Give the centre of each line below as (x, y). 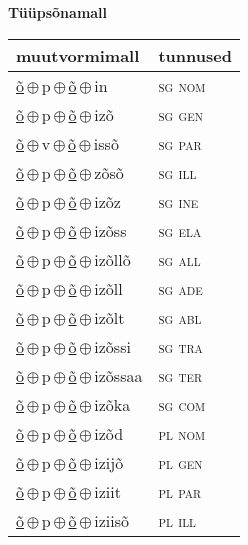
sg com (182, 404)
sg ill (177, 172)
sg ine (178, 201)
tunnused (195, 55)
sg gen (180, 114)
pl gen (180, 462)
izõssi (112, 346)
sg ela (180, 230)
